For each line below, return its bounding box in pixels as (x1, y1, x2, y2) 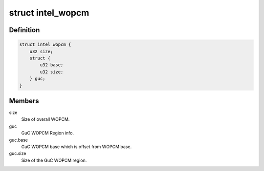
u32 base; (40, 62, 64, 68)
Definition (9, 26, 40, 34)
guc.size (9, 151, 26, 156)
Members (9, 96, 39, 105)
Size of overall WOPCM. (21, 116, 70, 122)
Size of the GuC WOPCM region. (21, 157, 87, 163)
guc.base (9, 137, 28, 143)
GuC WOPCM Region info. (21, 130, 74, 136)
